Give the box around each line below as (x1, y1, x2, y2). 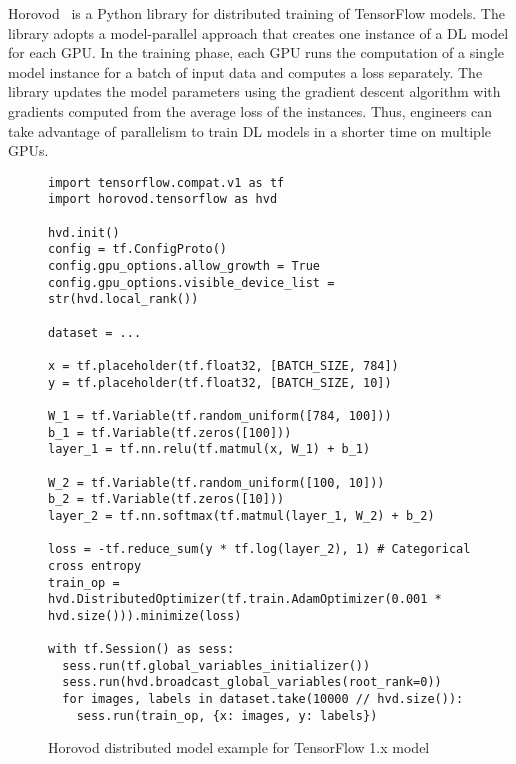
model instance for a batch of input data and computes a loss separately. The (8, 61, 483, 82)
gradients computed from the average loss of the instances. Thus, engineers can (8, 100, 493, 121)
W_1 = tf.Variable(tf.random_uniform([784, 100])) (48, 408, 392, 423)
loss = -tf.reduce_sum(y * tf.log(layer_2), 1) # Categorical (48, 542, 471, 557)
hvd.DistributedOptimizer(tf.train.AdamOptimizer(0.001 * (48, 592, 442, 607)
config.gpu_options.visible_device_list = (48, 275, 335, 290)
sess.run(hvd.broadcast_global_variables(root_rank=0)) (62, 675, 442, 690)
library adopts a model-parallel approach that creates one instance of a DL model (8, 22, 509, 43)
